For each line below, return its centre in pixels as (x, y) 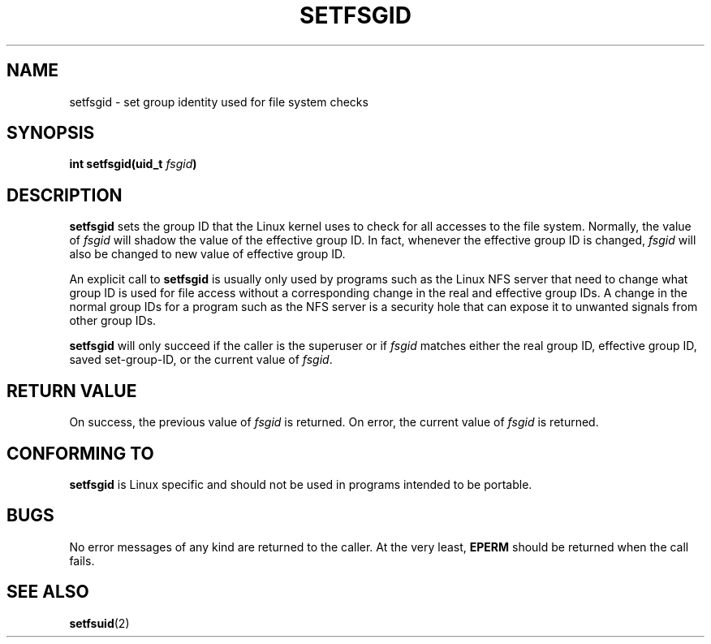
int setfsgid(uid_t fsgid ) (133, 164)
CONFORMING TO (80, 453)
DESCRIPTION (65, 195)
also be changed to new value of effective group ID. (207, 254)
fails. (82, 560)
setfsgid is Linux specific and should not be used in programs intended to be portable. (301, 484)
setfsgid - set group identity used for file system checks (219, 102)
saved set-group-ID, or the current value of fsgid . (201, 360)
